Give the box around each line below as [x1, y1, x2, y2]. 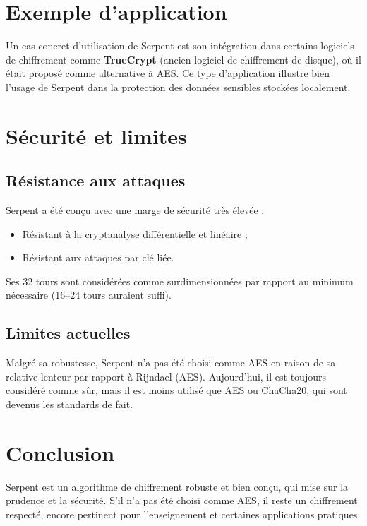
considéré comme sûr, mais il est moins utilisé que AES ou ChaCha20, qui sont [6, 383, 347, 398]
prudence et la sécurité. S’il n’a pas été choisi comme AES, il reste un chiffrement [6, 493, 358, 508]
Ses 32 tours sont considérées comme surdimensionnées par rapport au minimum [6, 273, 354, 288]
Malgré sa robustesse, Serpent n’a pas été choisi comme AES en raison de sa [6, 355, 336, 370]
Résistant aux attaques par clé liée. [22, 250, 174, 265]
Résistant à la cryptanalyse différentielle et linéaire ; [22, 226, 248, 241]
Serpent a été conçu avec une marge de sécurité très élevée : [6, 203, 265, 217]
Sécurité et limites [6, 121, 187, 150]
